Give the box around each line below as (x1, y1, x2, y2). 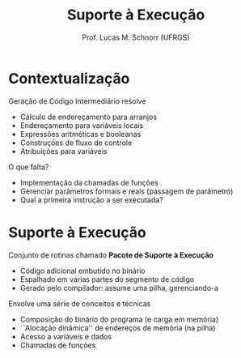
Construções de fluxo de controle (19, 138, 133, 147)
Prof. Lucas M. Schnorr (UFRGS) (82, 32, 190, 42)
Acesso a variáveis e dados (19, 331, 112, 341)
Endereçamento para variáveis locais (19, 120, 144, 130)
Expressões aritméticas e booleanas (19, 129, 142, 139)
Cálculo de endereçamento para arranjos (19, 112, 158, 121)
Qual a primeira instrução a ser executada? (19, 194, 163, 204)
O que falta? (8, 162, 49, 172)
